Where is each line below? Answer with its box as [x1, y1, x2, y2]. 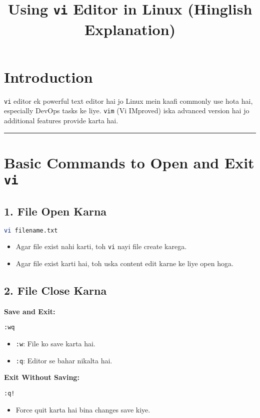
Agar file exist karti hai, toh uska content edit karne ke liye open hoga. [15, 258, 233, 268]
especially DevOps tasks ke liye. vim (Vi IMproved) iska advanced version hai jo [4, 105, 249, 116]
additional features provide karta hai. [4, 115, 118, 125]
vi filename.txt [4, 227, 58, 235]
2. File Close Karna [4, 282, 107, 298]
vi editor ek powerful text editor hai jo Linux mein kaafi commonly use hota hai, [4, 95, 253, 106]
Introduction [4, 66, 93, 87]
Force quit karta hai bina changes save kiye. [15, 404, 150, 414]
